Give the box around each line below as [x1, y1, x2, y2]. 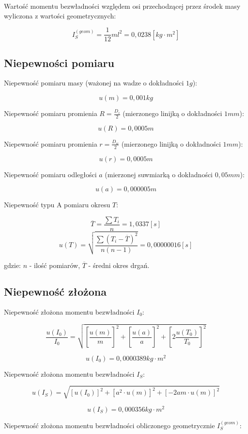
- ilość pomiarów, [29, 260, 80, 270]
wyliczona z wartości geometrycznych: [4, 10, 116, 20]
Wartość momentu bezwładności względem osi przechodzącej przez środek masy [4, 1, 241, 11]
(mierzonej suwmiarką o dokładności [105, 169, 213, 179]
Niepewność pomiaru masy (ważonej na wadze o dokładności [4, 78, 184, 88]
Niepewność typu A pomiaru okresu [4, 200, 110, 210]
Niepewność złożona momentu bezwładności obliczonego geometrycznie [4, 420, 215, 430]
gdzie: [4, 260, 21, 270]
